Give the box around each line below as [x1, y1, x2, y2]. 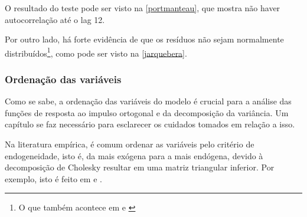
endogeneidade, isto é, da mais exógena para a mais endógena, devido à [5, 149, 263, 162]
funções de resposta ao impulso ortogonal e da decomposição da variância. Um [5, 106, 289, 119]
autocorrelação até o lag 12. [5, 13, 105, 25]
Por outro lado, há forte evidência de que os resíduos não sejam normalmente [5, 33, 284, 45]
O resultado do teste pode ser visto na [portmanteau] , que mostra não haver [5, 2, 280, 14]
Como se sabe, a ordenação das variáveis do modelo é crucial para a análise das [5, 95, 292, 107]
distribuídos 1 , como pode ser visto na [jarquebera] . [5, 45, 187, 59]
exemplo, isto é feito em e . [5, 172, 102, 185]
